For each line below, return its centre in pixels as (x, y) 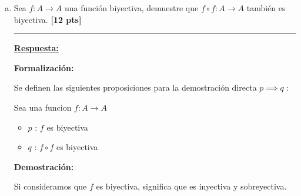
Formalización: (44, 67)
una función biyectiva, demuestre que (131, 8)
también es (266, 8)
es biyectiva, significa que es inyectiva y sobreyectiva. (191, 186)
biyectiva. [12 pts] (48, 19)
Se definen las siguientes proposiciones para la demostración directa (135, 87)
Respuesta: (36, 48)
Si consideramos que (50, 186)
